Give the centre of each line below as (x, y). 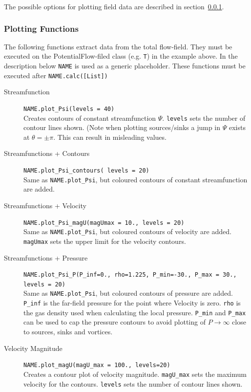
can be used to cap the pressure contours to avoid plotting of (115, 322)
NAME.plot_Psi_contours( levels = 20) (86, 171)
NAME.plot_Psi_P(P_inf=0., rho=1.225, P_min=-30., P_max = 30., (130, 275)
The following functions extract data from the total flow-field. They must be (118, 46)
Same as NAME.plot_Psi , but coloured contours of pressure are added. (128, 293)
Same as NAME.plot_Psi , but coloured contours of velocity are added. (127, 231)
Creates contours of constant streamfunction (90, 118)
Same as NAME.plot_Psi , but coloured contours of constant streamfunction (136, 179)
